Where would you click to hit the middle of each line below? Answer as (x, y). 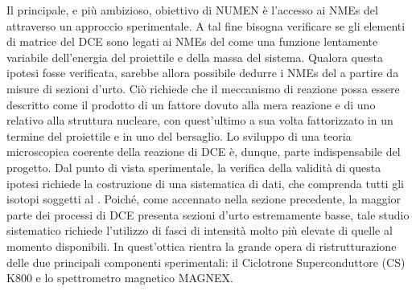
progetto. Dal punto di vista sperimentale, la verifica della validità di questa (194, 167)
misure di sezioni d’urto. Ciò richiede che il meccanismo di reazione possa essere (203, 88)
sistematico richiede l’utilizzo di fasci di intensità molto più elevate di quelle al (200, 230)
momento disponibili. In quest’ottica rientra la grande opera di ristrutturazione (202, 246)
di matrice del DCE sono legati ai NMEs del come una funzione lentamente (192, 41)
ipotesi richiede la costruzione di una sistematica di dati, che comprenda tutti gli (205, 183)
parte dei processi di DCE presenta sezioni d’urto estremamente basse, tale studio (208, 214)
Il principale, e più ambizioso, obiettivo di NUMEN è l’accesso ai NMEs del (192, 10)
